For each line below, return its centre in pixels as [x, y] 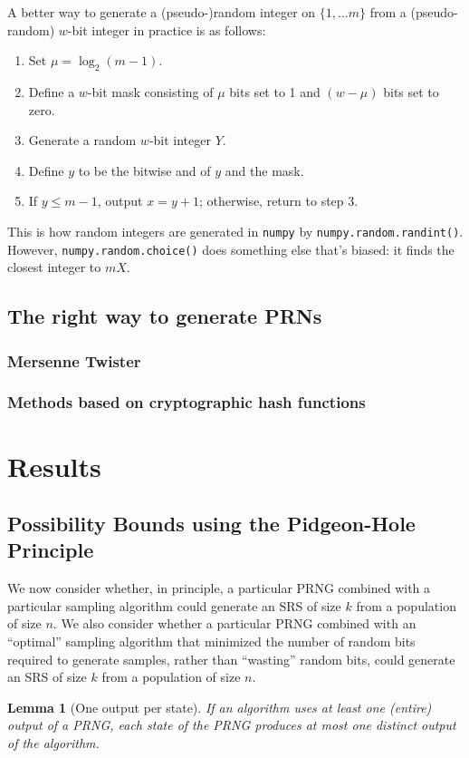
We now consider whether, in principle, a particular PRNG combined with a [219, 588]
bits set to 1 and [275, 91]
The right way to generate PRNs [165, 316]
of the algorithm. [53, 743]
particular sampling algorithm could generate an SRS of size [174, 605]
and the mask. [264, 170]
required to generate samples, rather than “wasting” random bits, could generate [231, 659]
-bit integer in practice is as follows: [167, 29]
